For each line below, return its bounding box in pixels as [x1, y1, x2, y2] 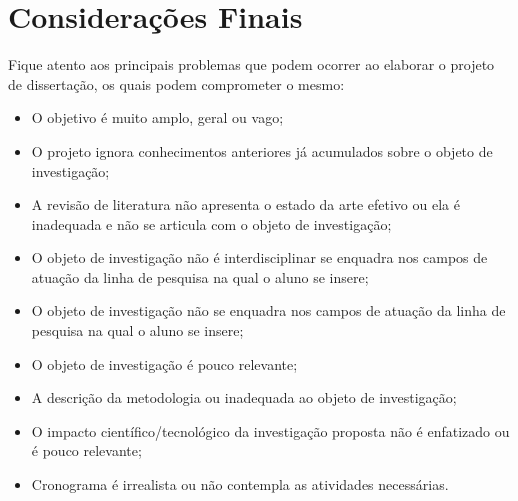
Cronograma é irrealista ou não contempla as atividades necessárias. [31, 474, 449, 495]
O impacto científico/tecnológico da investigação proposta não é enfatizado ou [31, 420, 510, 441]
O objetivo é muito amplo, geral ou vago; [31, 107, 284, 128]
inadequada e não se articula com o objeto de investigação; [31, 213, 392, 234]
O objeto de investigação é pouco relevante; [31, 353, 298, 374]
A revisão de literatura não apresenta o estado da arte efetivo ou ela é [31, 194, 460, 215]
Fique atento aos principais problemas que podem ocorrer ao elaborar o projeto [8, 54, 495, 75]
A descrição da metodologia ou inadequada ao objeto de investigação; [31, 387, 457, 408]
